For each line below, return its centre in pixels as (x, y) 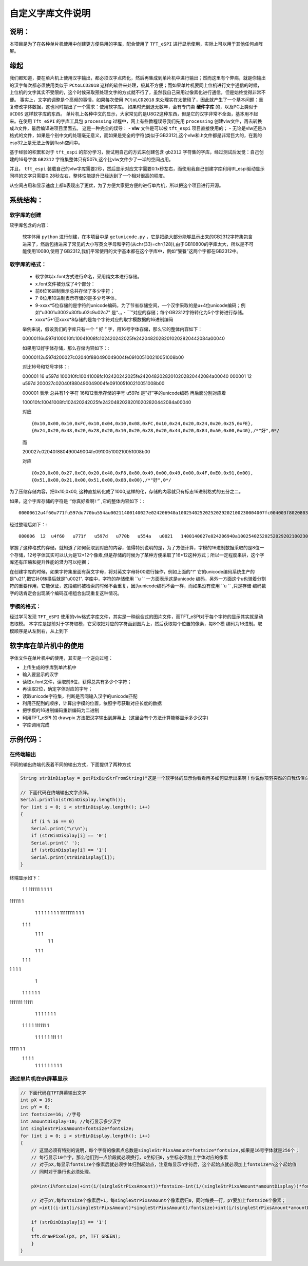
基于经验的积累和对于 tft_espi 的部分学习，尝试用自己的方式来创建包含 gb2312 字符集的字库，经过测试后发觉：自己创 (137, 152)
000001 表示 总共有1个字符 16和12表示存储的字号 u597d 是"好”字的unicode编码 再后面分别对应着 (124, 393)
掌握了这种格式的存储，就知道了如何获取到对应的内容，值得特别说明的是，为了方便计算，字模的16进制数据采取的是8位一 (137, 548)
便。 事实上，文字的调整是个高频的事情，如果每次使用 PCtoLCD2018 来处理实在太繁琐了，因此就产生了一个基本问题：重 (137, 100)
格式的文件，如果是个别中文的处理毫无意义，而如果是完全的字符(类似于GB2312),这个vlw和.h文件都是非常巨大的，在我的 (136, 136)
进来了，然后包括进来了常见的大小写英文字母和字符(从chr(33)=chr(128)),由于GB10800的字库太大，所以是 (133, 244)
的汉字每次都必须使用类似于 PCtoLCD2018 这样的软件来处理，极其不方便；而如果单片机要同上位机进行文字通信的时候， (136, 85)
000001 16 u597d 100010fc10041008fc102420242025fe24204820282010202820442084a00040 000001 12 (137, 376)
